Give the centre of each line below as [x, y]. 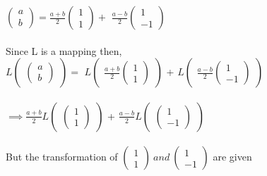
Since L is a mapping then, [64, 50]
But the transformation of [62, 157]
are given [232, 157]
